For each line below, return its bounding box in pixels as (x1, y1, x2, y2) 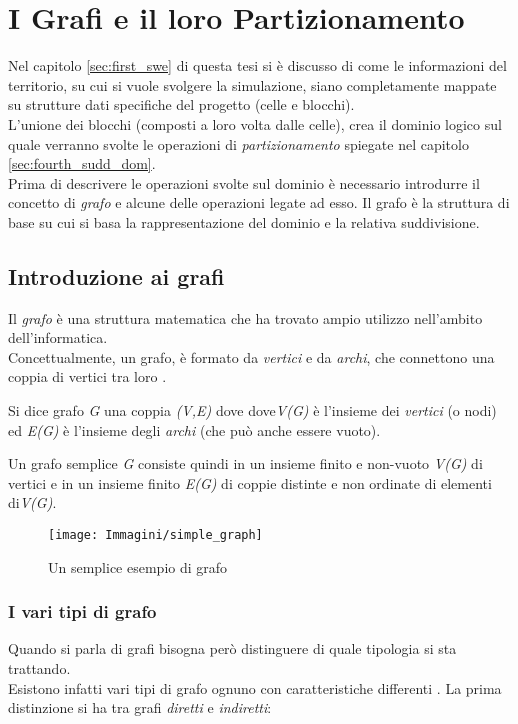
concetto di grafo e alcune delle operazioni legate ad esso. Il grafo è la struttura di (8, 192, 510, 213)
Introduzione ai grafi (8, 260, 225, 291)
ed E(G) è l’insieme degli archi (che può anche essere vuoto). (8, 419, 381, 440)
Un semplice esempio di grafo (48, 556, 228, 577)
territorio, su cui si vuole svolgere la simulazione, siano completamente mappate (8, 74, 497, 95)
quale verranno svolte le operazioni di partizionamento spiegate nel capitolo (8, 133, 469, 154)
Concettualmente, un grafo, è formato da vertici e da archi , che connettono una (8, 346, 495, 367)
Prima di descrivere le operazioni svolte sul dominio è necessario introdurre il (8, 172, 480, 193)
